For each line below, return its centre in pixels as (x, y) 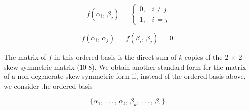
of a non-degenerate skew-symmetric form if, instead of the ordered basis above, (125, 76)
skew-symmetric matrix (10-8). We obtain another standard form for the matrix (125, 66)
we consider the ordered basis (48, 86)
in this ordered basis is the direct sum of (115, 57)
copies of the (204, 57)
